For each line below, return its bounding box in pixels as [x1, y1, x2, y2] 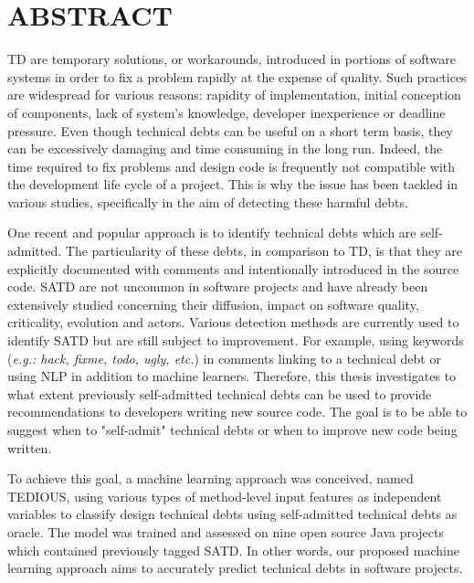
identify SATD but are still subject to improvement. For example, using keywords [7, 331, 464, 350]
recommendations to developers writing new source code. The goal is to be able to [7, 402, 468, 421]
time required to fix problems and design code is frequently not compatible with [7, 156, 456, 175]
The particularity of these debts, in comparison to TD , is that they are [65, 241, 463, 260]
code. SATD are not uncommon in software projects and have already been [7, 277, 428, 296]
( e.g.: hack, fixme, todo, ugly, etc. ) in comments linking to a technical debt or [7, 348, 441, 367]
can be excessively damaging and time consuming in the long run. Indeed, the [7, 139, 443, 158]
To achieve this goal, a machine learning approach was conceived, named [7, 469, 414, 488]
